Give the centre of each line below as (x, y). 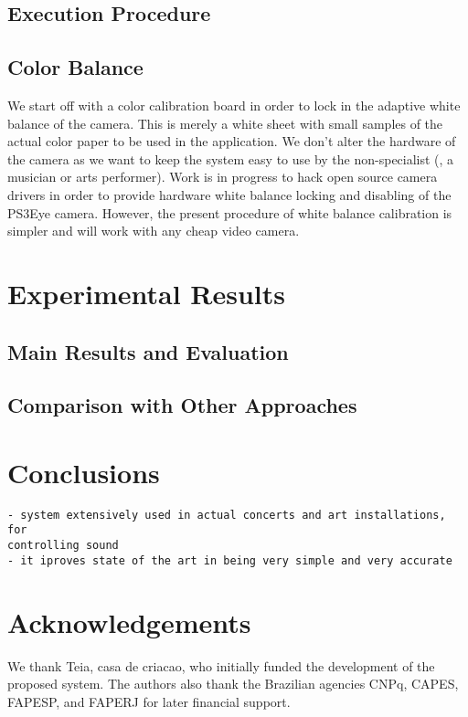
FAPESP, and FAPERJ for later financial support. (149, 701)
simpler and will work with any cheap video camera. (154, 231)
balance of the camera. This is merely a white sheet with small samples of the (225, 123)
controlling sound (63, 546)
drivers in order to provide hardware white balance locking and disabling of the (229, 194)
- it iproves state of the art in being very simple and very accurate (230, 560)
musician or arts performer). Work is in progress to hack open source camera (223, 177)
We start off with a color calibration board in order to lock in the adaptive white (234, 105)
